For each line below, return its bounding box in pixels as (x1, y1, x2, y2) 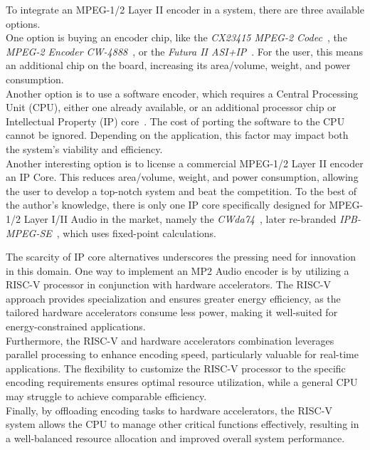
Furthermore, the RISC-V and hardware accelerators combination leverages (6, 333, 334, 347)
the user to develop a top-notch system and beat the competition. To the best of (6, 183, 357, 198)
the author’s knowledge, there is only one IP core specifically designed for (6, 197, 326, 212)
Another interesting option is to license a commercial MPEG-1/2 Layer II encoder (6, 155, 364, 170)
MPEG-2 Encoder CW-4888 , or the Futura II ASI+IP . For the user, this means (6, 43, 364, 58)
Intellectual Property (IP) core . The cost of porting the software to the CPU (6, 113, 345, 128)
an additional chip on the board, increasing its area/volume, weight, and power (6, 58, 351, 73)
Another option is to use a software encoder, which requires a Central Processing (6, 85, 359, 100)
